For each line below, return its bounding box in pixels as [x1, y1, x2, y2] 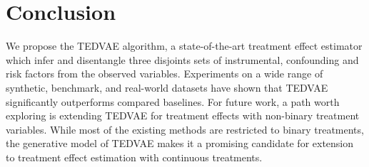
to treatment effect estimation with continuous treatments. [6, 149, 263, 164]
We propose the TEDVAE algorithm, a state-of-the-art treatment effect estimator [6, 38, 363, 53]
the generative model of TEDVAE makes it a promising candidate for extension [6, 136, 354, 151]
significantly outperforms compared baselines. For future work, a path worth [6, 94, 340, 109]
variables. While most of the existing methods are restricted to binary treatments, [6, 122, 364, 136]
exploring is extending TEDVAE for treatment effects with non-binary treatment [6, 108, 360, 123]
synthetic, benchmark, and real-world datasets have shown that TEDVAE [6, 80, 328, 95]
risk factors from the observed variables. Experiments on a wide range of [6, 66, 323, 81]
